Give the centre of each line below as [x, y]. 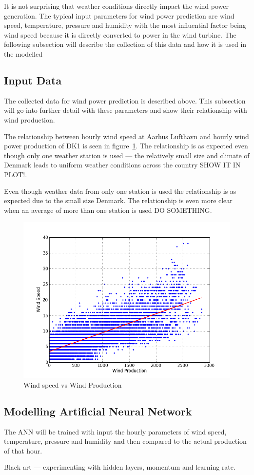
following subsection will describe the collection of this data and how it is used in [125, 44]
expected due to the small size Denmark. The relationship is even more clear [118, 200]
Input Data [33, 80]
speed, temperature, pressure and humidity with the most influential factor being [125, 25]
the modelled [23, 53]
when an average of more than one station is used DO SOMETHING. [108, 210]
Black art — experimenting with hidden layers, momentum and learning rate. [120, 467]
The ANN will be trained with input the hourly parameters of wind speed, [115, 431]
